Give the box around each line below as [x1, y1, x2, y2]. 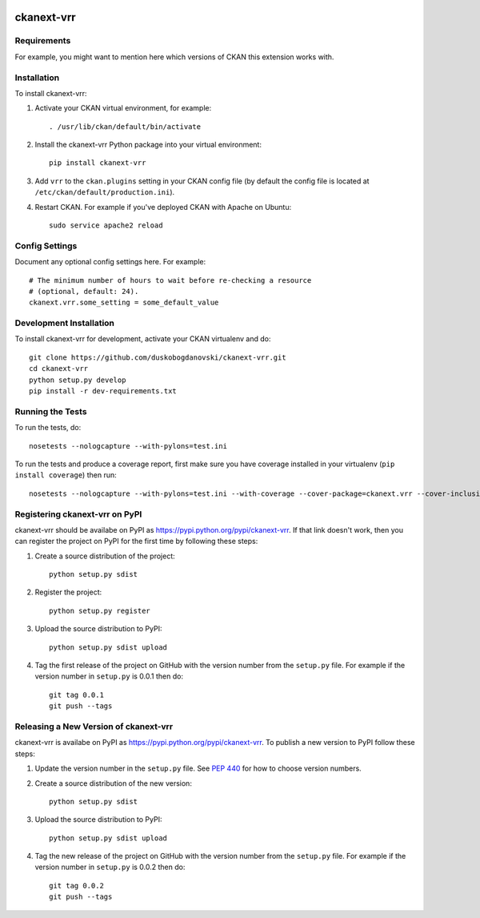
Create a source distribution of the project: [34, 551, 175, 561]
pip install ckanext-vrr [49, 159, 146, 167]
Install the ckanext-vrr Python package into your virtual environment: [34, 140, 262, 150]
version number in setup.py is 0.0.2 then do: [34, 862, 186, 872]
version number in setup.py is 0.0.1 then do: [34, 671, 184, 681]
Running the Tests [14, 405, 87, 417]
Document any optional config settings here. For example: [14, 257, 206, 267]
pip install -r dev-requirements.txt [29, 387, 178, 396]
